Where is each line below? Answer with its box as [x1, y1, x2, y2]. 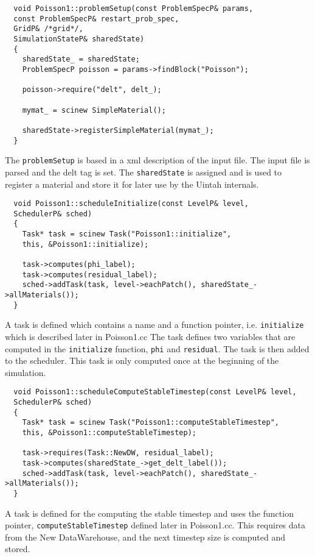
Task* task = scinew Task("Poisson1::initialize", [22, 230, 232, 239]
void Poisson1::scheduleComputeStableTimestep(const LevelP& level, [13, 388, 297, 397]
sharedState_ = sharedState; [22, 55, 140, 64]
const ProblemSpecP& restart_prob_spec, [13, 14, 179, 23]
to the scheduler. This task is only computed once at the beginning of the [5, 354, 279, 367]
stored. [5, 542, 30, 555]
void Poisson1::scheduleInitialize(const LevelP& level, [13, 199, 249, 208]
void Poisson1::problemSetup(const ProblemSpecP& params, [13, 4, 254, 13]
